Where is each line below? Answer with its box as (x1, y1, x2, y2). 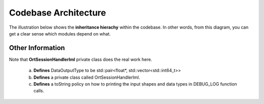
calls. (33, 88, 44, 94)
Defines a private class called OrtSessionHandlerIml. (33, 74, 140, 80)
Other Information (9, 44, 66, 52)
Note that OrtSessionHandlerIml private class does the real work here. (9, 56, 153, 62)
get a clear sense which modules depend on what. (9, 31, 111, 36)
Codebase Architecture (9, 7, 106, 18)
